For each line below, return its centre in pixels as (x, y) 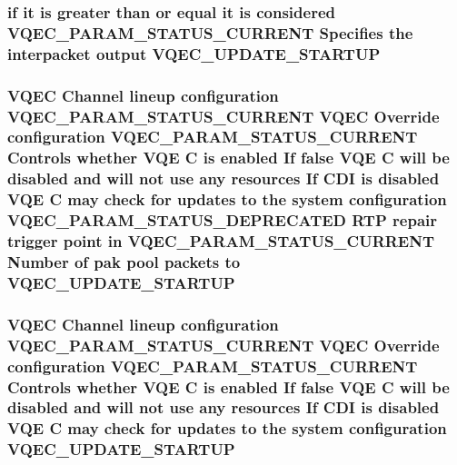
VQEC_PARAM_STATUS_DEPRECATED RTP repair (223, 220)
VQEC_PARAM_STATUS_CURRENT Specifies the (210, 32)
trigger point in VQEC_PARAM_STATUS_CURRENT (221, 241)
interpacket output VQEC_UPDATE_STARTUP (194, 53)
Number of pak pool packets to (124, 261)
